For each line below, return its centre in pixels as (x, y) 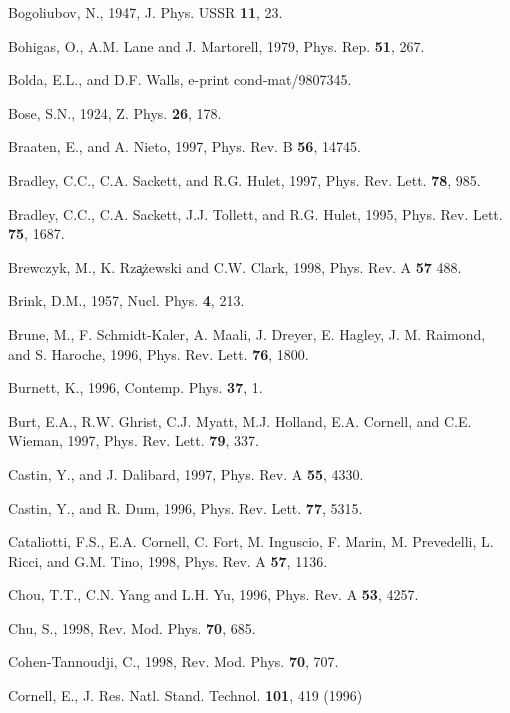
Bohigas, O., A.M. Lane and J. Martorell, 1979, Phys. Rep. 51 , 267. (216, 45)
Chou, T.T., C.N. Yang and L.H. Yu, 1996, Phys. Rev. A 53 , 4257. (213, 594)
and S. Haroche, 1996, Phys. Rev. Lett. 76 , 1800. (158, 353)
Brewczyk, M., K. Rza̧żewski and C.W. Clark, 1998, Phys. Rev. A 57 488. (235, 266)
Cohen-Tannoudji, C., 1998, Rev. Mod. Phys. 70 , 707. (173, 661)
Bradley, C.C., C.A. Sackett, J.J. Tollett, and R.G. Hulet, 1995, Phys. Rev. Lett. (255, 213)
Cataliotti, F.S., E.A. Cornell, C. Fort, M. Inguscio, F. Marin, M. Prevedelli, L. (251, 541)
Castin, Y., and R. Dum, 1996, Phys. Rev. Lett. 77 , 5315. (185, 507)
